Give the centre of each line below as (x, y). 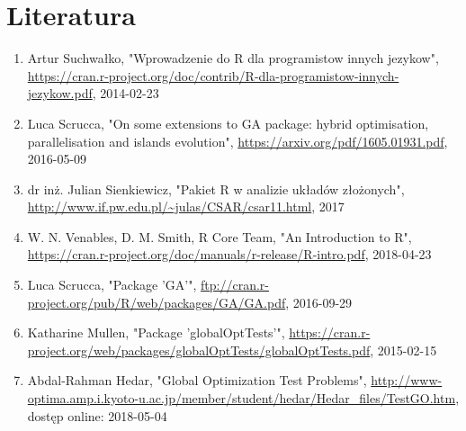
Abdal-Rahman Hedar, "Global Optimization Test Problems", (197, 380)
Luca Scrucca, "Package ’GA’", (112, 285)
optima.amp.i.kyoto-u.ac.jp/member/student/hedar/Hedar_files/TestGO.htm (242, 398)
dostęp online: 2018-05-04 (97, 415)
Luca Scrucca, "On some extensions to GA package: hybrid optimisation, (228, 123)
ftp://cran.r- (235, 285)
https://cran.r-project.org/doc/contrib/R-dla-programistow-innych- (213, 75)
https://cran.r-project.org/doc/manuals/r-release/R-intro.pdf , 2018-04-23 (229, 254)
